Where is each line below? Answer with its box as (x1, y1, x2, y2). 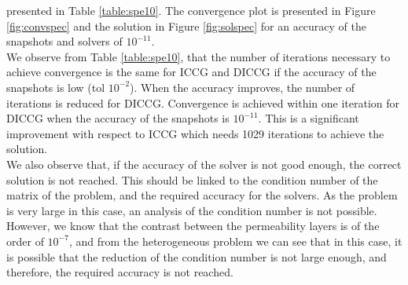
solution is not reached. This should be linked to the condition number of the (6, 171, 378, 188)
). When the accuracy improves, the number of (130, 79, 355, 95)
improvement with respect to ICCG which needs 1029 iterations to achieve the (6, 125, 384, 141)
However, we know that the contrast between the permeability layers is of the (6, 217, 380, 234)
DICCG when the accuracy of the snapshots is (6, 110, 230, 126)
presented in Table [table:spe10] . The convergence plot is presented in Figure (6, 2, 376, 18)
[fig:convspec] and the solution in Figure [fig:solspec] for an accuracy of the (6, 17, 367, 34)
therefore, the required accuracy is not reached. (6, 264, 233, 280)
